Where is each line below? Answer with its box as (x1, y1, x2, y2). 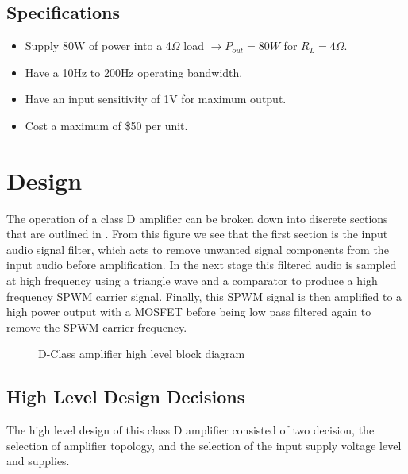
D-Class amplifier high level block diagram (38, 345, 245, 362)
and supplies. (6, 453, 70, 469)
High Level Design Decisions (6, 384, 245, 409)
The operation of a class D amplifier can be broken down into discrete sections (6, 210, 388, 226)
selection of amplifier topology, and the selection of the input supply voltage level (6, 437, 402, 453)
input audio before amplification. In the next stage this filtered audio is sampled (6, 256, 397, 273)
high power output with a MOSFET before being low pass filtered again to (6, 303, 371, 320)
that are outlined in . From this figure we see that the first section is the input (6, 225, 388, 242)
